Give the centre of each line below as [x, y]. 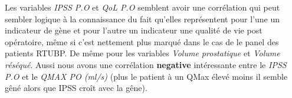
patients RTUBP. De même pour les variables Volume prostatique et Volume [142, 53]
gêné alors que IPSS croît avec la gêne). [76, 88]
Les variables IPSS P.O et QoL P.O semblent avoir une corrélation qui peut [142, 7]
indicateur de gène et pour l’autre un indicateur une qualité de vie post [134, 30]
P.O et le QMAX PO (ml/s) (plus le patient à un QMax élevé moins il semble [146, 76]
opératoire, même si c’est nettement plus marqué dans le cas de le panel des [142, 41]
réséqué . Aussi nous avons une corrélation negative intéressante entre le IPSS [146, 64]
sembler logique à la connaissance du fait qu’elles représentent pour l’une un [142, 18]
